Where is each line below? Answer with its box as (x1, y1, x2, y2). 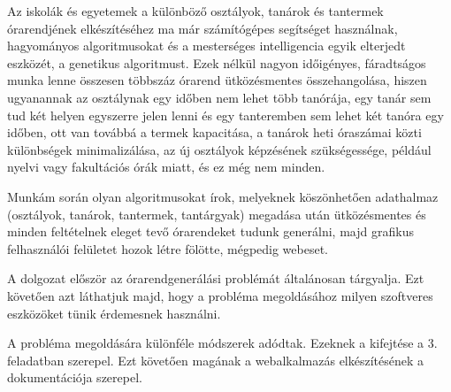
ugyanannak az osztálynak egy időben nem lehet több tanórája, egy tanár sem (7, 88, 432, 106)
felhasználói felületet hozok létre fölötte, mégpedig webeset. (7, 239, 329, 257)
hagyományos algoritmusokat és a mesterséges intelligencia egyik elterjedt (7, 36, 406, 55)
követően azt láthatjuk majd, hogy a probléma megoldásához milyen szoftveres (7, 286, 433, 304)
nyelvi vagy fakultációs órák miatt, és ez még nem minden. (7, 158, 325, 176)
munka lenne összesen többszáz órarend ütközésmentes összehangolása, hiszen (7, 71, 427, 89)
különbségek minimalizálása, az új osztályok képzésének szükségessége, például (7, 140, 432, 158)
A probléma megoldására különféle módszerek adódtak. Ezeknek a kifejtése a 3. (7, 334, 438, 352)
